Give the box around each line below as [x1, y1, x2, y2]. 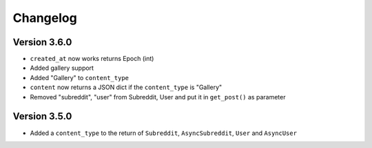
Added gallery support [30, 64, 94, 72]
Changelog [12, 10, 77, 25]
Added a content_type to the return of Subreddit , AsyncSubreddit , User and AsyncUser [30, 129, 298, 137]
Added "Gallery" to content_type [30, 73, 129, 82]
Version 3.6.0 [12, 36, 72, 48]
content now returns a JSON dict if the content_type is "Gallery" [30, 83, 223, 92]
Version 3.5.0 [12, 110, 72, 123]
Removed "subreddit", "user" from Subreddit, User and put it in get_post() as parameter [30, 92, 286, 101]
